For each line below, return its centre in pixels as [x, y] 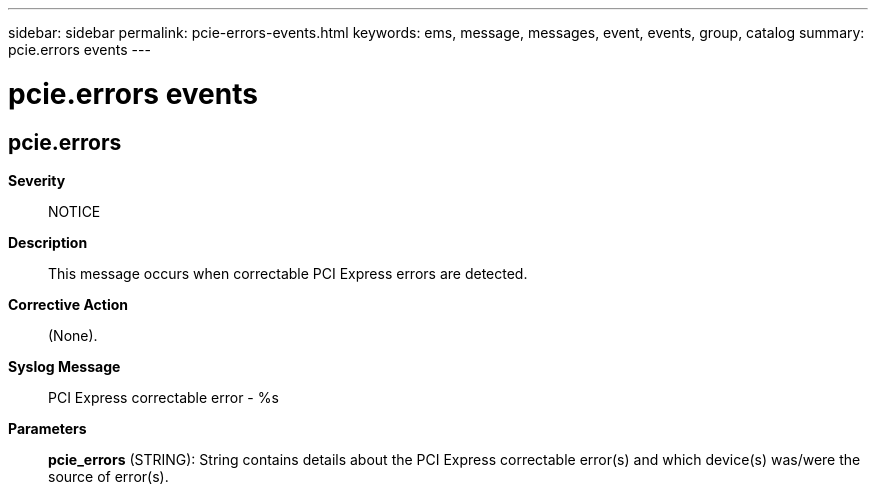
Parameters [47, 428]
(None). [73, 335]
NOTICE [74, 211]
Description [48, 242]
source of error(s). [108, 476]
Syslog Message [64, 366]
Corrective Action [68, 304]
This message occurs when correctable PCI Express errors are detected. [288, 273]
